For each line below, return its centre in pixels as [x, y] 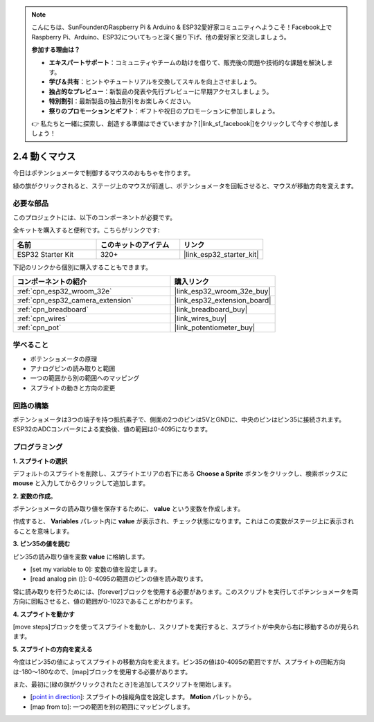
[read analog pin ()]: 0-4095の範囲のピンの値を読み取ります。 [118, 579]
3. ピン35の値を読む [42, 544]
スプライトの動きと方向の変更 [73, 388]
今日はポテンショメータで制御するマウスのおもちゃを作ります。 [104, 173]
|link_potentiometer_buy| [215, 327]
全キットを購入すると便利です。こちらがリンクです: [86, 230]
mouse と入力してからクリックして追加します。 [81, 483]
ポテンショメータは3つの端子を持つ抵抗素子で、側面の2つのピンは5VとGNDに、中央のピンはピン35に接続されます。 [179, 419]
